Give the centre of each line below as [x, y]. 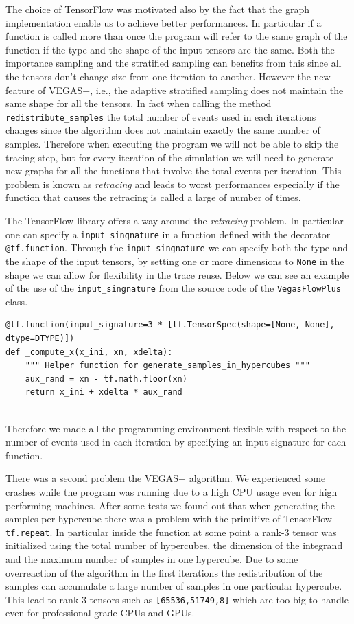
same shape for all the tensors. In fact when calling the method [139, 103]
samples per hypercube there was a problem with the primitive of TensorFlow [169, 519]
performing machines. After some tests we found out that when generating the [170, 505]
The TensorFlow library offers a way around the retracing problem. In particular [175, 220]
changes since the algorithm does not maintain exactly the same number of [163, 130]
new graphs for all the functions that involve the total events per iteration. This [174, 171]
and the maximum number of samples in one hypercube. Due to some [152, 558]
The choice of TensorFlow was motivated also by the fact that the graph [158, 9]
